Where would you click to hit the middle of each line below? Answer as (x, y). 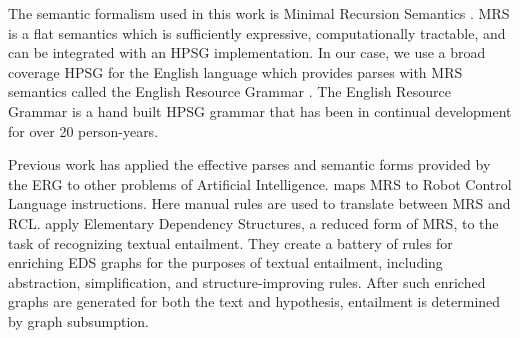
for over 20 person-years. (83, 130)
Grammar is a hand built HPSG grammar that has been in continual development (260, 110)
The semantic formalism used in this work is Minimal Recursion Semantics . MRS (259, 13)
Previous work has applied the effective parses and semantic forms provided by (249, 164)
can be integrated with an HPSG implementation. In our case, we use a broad (247, 52)
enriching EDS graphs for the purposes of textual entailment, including (225, 262)
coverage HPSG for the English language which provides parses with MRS (235, 71)
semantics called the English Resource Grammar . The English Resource (229, 91)
